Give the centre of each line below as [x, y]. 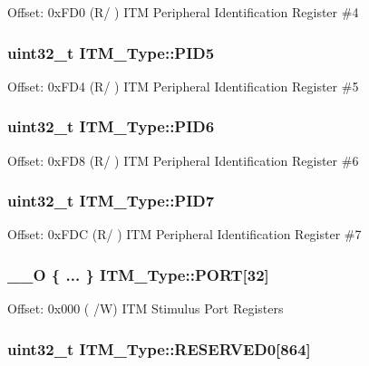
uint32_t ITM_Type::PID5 [111, 52]
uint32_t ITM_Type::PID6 [111, 126]
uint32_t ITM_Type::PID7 [111, 201]
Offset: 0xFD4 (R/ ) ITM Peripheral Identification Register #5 [183, 86]
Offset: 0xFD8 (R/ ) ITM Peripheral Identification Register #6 [183, 160]
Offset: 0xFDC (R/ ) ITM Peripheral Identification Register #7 [184, 234]
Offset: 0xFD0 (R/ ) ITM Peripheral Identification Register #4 [183, 12]
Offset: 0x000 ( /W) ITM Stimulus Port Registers [146, 308]
